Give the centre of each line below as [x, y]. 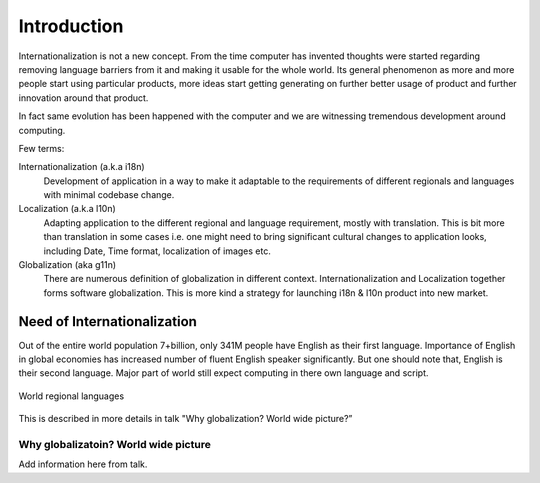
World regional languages [71, 396]
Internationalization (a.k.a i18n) [81, 167]
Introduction [71, 26]
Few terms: [41, 148]
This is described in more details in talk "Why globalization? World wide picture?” [185, 419]
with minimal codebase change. [109, 195]
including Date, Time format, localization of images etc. [157, 251]
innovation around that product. [83, 97]
